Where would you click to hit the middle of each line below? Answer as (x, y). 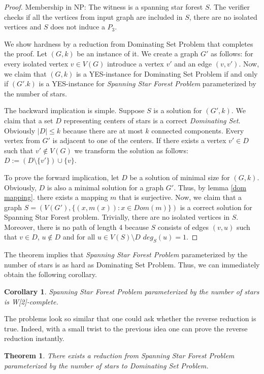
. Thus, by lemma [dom (210, 187)
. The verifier (229, 7)
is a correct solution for (216, 207)
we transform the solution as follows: (131, 150)
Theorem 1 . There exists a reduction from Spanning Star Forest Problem (119, 355)
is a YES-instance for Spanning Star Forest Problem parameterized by (147, 83)
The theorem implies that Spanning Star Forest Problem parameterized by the (126, 254)
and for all (79, 237)
